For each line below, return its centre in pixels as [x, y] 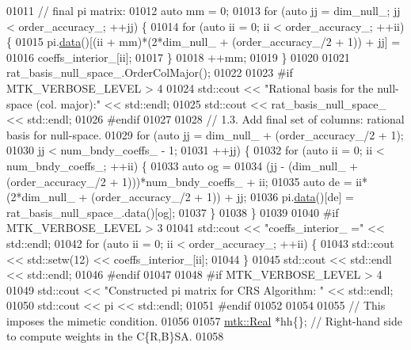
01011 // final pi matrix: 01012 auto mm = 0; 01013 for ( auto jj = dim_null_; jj [204, 10]
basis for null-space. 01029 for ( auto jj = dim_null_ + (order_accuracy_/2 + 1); [205, 134]
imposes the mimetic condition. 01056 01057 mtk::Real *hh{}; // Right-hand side [204, 320]
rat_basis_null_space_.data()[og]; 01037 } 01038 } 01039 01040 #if [173, 212]
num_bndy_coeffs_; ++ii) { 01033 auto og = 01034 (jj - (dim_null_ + [183, 165]
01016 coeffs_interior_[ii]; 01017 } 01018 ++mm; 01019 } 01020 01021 [178, 57]
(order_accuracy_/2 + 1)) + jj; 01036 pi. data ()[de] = [222, 197]
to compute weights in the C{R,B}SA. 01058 [115, 336]
